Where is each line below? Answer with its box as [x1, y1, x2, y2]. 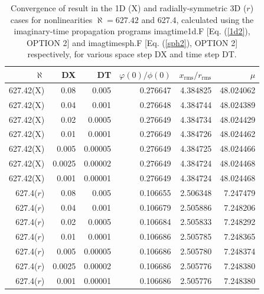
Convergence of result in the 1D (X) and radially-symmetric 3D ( [11, 2, 247, 14]
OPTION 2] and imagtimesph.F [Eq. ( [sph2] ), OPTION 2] [26, 36, 238, 48]
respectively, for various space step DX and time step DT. [27, 48, 237, 60]
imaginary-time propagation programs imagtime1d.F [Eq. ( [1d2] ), [14, 25, 250, 37]
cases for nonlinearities [10, 13, 93, 25]
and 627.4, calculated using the [141, 13, 254, 25]
